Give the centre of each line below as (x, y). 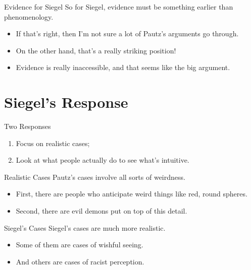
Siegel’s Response (66, 102)
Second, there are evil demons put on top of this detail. (102, 211)
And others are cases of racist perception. (80, 261)
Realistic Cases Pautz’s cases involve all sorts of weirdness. (95, 177)
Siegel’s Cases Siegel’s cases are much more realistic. (85, 227)
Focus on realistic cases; (53, 143)
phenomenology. (29, 16)
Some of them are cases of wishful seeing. (80, 245)
